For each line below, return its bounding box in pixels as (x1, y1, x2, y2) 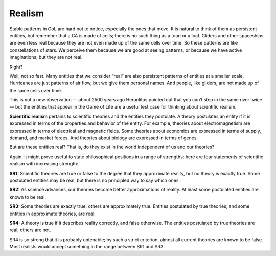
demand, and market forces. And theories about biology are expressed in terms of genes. (9, 135, 198, 141)
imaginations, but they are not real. (9, 54, 83, 60)
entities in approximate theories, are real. (9, 210, 96, 217)
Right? (9, 63, 23, 70)
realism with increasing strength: (9, 161, 79, 167)
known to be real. (9, 194, 46, 200)
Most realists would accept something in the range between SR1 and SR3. (9, 244, 165, 250)
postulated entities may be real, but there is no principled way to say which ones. (9, 177, 180, 183)
